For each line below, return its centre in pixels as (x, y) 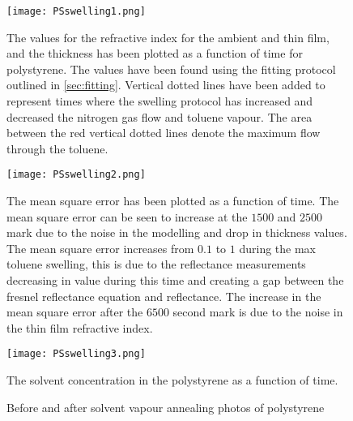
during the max (278, 248)
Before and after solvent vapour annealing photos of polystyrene (166, 407)
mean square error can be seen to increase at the (127, 216)
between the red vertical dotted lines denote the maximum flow (164, 133)
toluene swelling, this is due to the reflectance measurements (156, 264)
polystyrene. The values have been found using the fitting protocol (171, 69)
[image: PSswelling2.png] (76, 175)
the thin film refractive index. (80, 327)
